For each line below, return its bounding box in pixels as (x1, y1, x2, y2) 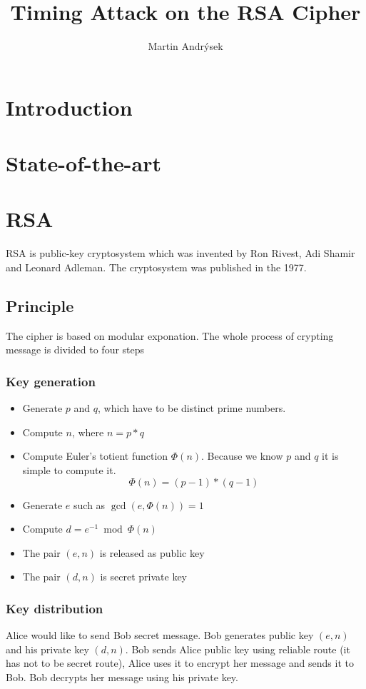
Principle (6, 294, 74, 316)
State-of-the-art (6, 149, 162, 178)
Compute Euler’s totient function (22, 448, 168, 463)
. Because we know (201, 448, 283, 463)
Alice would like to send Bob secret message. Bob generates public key (6, 628, 314, 643)
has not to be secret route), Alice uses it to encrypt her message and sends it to (6, 655, 354, 670)
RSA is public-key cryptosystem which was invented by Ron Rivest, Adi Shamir (6, 246, 355, 261)
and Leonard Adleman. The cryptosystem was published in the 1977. (6, 260, 307, 274)
